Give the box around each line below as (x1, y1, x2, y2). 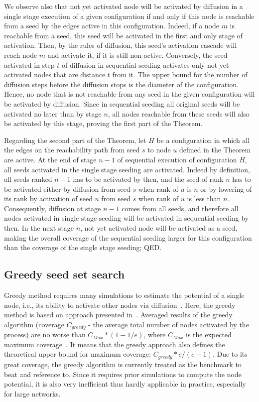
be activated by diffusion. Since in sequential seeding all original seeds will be (4, 98, 240, 109)
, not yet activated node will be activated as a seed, (80, 223, 238, 233)
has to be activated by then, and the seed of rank (73, 174, 224, 184)
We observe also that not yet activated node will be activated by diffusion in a (4, 1, 243, 11)
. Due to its (212, 349, 248, 359)
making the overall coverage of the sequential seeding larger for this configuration (4, 232, 252, 243)
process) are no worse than (4, 329, 86, 340)
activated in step (4, 59, 55, 70)
